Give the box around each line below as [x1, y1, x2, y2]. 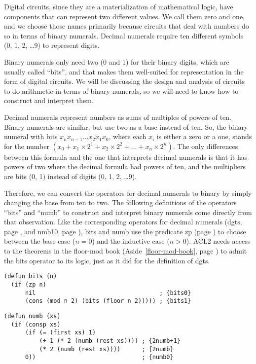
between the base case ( [4, 236, 75, 246]
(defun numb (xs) [4, 312, 61, 320]
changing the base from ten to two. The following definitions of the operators [4, 197, 237, 208]
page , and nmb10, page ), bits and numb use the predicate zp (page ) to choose [4, 226, 246, 236]
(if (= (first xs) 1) [25, 329, 96, 336]
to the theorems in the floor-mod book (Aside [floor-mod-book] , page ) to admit [4, 246, 247, 256]
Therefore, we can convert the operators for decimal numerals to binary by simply [4, 187, 252, 198]
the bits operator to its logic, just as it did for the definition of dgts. [4, 255, 210, 265]
